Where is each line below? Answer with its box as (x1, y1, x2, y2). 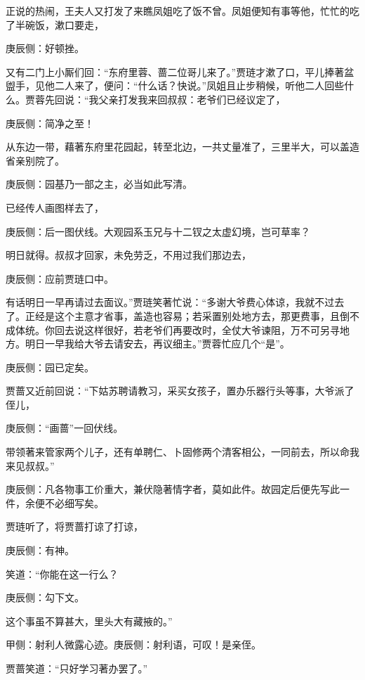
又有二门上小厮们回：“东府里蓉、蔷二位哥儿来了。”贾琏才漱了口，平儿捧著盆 (6, 64, 354, 79)
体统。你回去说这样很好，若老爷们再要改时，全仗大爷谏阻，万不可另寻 (15, 322, 340, 337)
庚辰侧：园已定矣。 (6, 359, 94, 374)
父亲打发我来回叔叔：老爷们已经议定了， (98, 91, 286, 106)
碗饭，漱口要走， (25, 17, 104, 32)
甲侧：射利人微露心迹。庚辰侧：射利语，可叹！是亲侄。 (6, 637, 261, 652)
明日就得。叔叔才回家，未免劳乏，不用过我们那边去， (6, 248, 251, 262)
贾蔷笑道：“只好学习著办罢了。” (6, 661, 148, 675)
